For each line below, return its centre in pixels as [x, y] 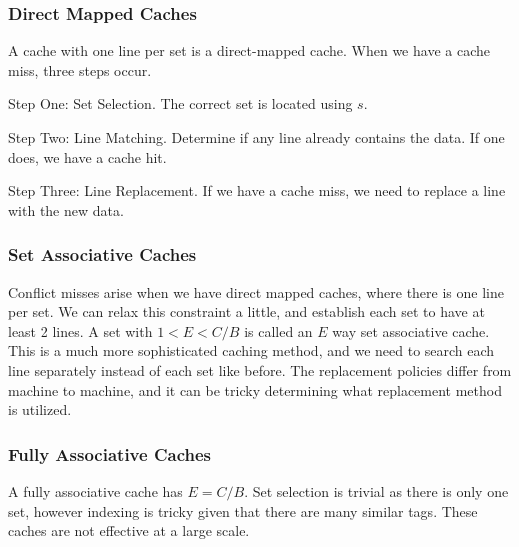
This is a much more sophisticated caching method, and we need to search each [251, 350]
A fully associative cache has [95, 490]
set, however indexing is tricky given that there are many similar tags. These [243, 510]
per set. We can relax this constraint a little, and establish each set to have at [246, 311]
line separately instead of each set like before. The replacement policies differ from [260, 369]
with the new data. [66, 209]
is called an [278, 330]
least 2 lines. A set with [80, 330]
